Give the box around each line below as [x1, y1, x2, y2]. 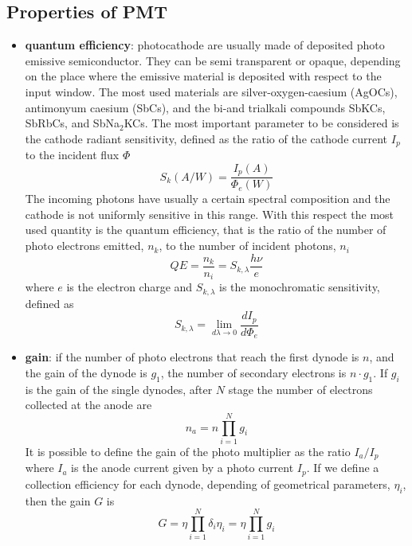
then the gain [25, 492, 91, 509]
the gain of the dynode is [25, 364, 147, 380]
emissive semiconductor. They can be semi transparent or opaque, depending [25, 52, 401, 68]
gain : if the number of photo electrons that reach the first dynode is [25, 349, 359, 365]
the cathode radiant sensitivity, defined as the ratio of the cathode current [25, 130, 388, 146]
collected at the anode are [25, 396, 152, 413]
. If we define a [306, 459, 379, 476]
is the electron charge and [66, 279, 193, 295]
